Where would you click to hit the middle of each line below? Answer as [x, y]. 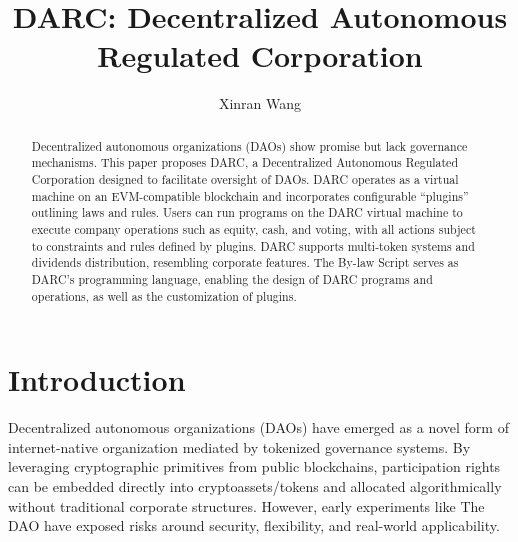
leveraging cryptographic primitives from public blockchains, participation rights [254, 466]
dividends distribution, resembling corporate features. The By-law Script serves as [245, 262]
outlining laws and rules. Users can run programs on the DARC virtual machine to [247, 212]
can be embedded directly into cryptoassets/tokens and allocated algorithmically [255, 485]
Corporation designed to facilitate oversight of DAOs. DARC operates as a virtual [245, 179]
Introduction [97, 379]
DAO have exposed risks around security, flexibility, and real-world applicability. [254, 525]
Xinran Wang [260, 103]
